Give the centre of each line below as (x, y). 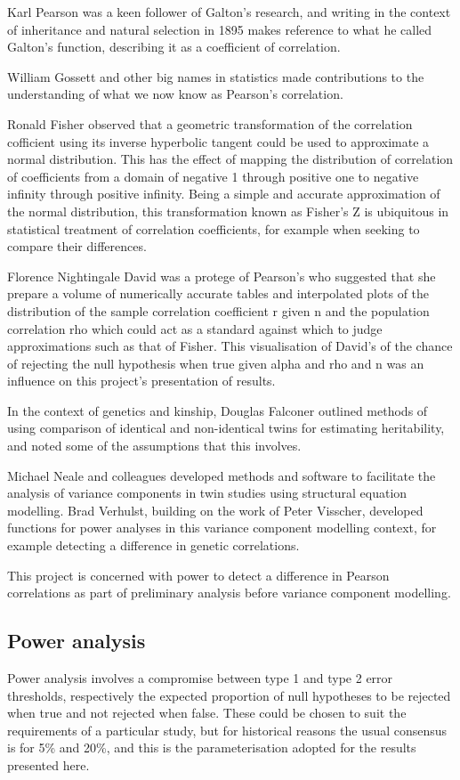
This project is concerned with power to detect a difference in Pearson (198, 575)
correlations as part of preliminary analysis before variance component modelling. (229, 593)
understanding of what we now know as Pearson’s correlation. (175, 94)
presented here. (48, 764)
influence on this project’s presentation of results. (141, 381)
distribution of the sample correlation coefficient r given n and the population (218, 310)
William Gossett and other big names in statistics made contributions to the (216, 76)
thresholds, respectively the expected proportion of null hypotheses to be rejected (229, 695)
